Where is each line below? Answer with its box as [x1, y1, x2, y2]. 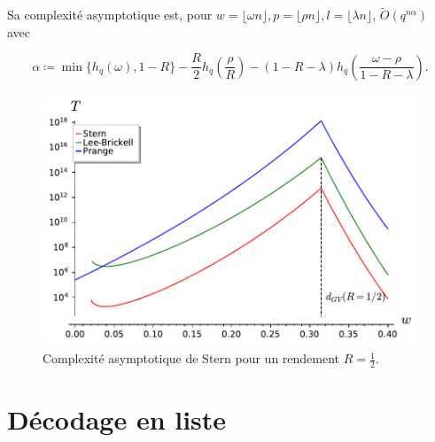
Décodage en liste [7, 401, 227, 438]
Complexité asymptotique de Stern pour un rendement [43, 349, 340, 368]
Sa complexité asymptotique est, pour [7, 5, 213, 24]
